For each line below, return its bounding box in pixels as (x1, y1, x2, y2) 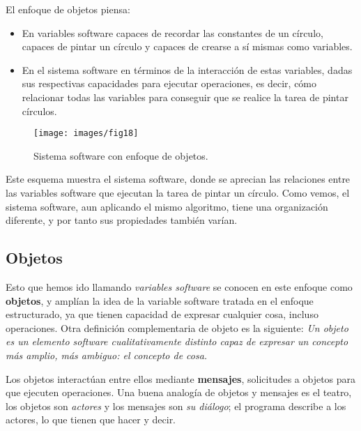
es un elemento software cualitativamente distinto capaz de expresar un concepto (6, 334, 348, 349)
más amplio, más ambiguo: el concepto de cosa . (6, 347, 208, 362)
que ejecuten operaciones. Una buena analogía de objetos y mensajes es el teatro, (6, 385, 352, 400)
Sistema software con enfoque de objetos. (33, 148, 208, 162)
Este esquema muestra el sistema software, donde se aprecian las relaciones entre (6, 172, 351, 186)
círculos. (22, 103, 57, 118)
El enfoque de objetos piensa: (6, 2, 130, 16)
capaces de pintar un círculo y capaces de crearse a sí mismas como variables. (22, 39, 353, 54)
